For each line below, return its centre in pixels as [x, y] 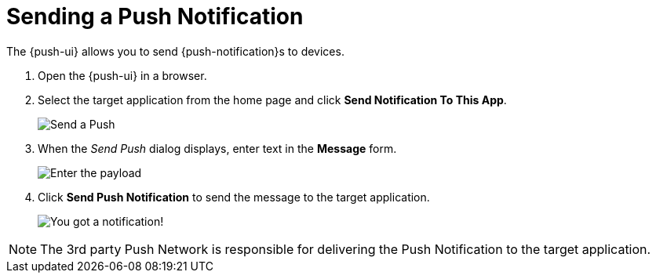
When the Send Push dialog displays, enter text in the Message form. [217, 148]
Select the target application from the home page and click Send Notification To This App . [272, 100]
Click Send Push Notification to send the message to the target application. [234, 197]
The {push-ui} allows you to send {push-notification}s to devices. [175, 51]
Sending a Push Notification [155, 16]
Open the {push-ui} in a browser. [122, 75]
